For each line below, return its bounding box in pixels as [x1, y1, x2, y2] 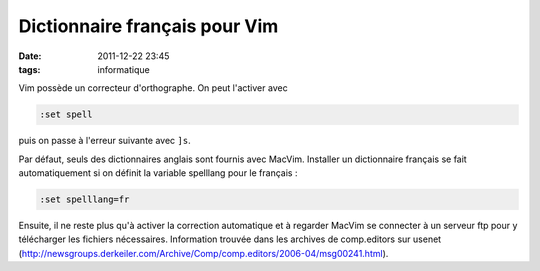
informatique [97, 63, 150, 75]
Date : [18, 50, 42, 62]
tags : [18, 63, 41, 75]
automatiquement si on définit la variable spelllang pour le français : [18, 167, 298, 179]
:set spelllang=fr [39, 194, 130, 205]
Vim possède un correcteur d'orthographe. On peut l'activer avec [18, 82, 289, 94]
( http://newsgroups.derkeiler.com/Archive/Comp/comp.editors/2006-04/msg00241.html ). [18, 247, 389, 259]
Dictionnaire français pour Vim [18, 15, 279, 37]
